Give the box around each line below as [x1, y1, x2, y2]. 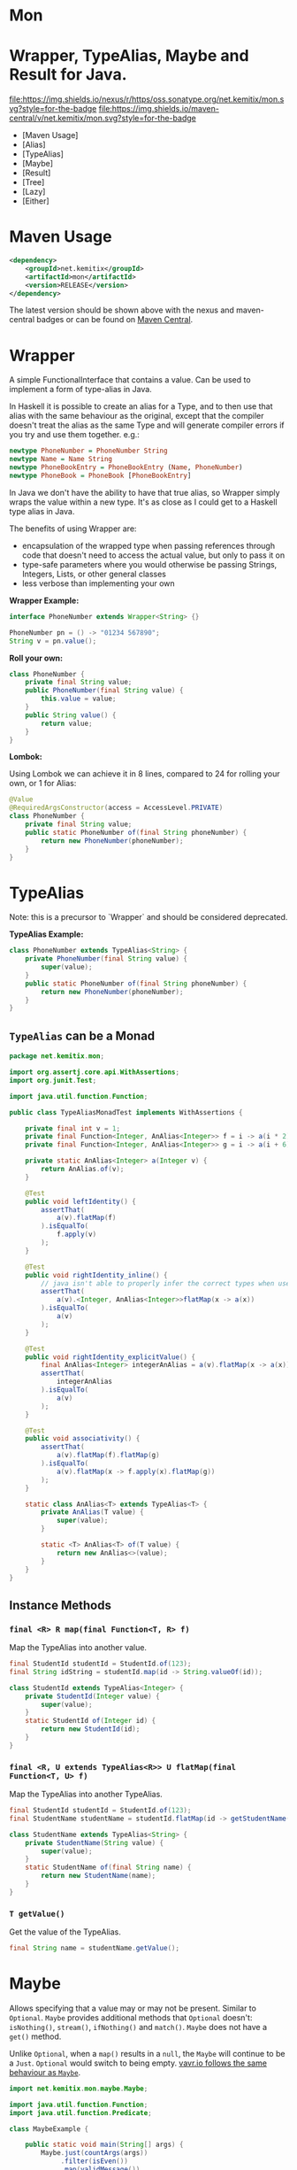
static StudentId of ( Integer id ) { [25, 1717, 156, 1726]
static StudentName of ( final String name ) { [25, 1863, 192, 1873]
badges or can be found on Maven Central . [36, 314, 194, 325]
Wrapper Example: [9, 595, 80, 606]
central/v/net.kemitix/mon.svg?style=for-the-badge [9, 112, 196, 124]
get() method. [9, 2031, 62, 2042]
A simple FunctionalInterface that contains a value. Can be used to [9, 375, 251, 385]
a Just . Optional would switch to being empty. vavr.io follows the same [9, 2058, 268, 2068]
